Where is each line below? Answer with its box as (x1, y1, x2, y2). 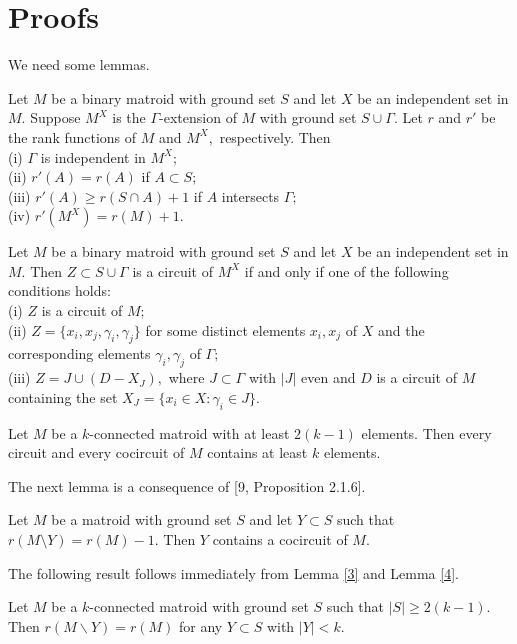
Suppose (30, 107, 81, 128)
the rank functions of (8, 126, 137, 147)
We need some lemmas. (8, 54, 150, 75)
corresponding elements (8, 343, 151, 364)
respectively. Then (219, 126, 331, 147)
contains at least (207, 442, 308, 463)
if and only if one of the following (244, 260, 449, 281)
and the (377, 319, 425, 340)
